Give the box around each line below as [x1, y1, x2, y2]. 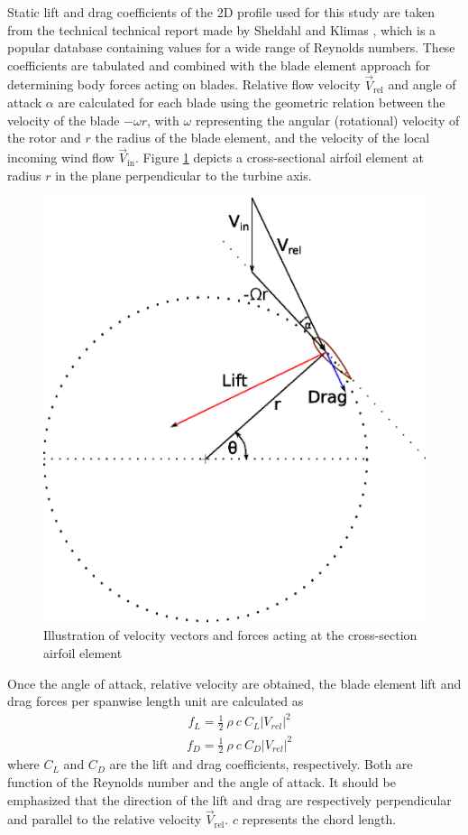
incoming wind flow [7, 148, 115, 167]
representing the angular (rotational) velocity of [195, 110, 460, 129]
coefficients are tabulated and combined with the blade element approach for [7, 55, 431, 74]
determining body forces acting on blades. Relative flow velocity [7, 75, 361, 94]
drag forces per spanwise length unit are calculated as [7, 691, 304, 710]
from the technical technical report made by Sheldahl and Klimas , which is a [7, 20, 436, 39]
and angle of [388, 75, 456, 94]
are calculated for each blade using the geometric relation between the [58, 93, 445, 112]
